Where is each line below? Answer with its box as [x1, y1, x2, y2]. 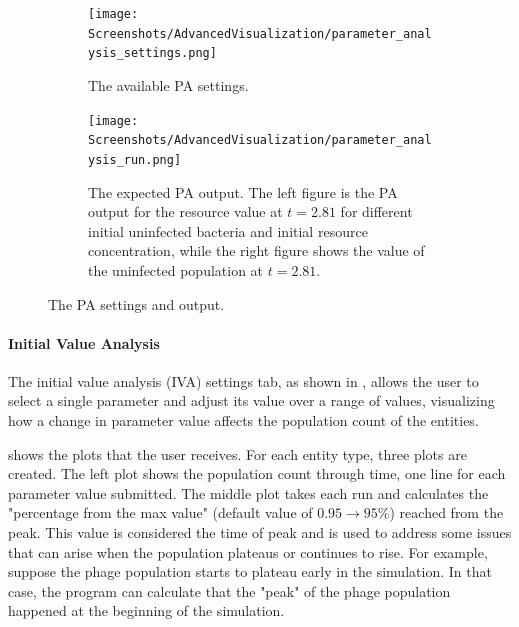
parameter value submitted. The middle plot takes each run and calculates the [8, 482, 489, 503]
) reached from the [389, 502, 504, 523]
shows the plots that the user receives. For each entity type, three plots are [8, 443, 467, 464]
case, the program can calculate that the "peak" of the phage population [8, 580, 451, 601]
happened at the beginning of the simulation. [8, 600, 285, 621]
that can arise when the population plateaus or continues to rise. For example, [8, 541, 488, 562]
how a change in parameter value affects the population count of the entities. [8, 410, 479, 431]
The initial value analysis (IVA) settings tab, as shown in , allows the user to [8, 370, 479, 391]
